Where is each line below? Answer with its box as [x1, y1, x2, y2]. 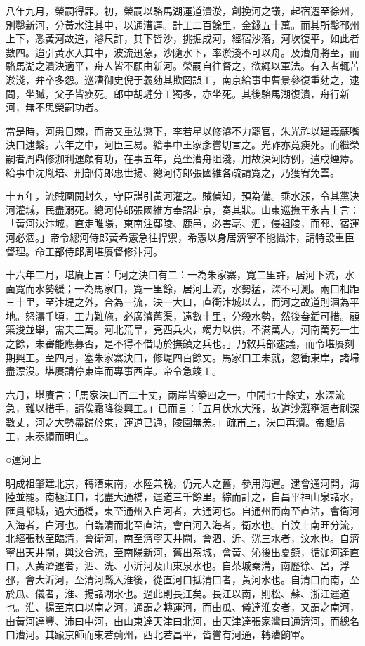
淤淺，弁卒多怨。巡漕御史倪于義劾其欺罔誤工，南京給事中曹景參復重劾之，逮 [6, 72, 359, 86]
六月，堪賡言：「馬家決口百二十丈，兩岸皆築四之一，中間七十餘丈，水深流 [6, 387, 345, 401]
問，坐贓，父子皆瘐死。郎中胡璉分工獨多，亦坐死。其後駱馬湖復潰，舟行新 [6, 86, 350, 101]
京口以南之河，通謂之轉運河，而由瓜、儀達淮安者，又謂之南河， [64, 600, 359, 614]
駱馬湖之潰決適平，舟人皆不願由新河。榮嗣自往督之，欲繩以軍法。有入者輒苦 [6, 58, 359, 73]
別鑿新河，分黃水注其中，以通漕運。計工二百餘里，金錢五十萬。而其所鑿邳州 [6, 17, 359, 32]
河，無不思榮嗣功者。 [6, 100, 104, 115]
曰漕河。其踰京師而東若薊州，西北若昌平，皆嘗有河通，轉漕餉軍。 [6, 627, 310, 642]
